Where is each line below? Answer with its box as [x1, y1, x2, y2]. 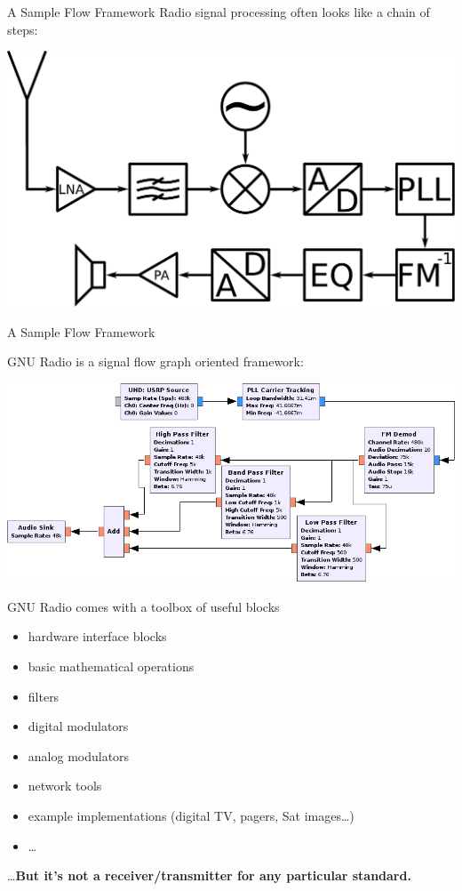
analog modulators [28, 746, 130, 765]
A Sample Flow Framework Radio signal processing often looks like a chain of [7, 3, 430, 20]
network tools [28, 776, 102, 795]
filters [28, 686, 60, 705]
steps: [7, 20, 38, 38]
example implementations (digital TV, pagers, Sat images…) [28, 806, 354, 824]
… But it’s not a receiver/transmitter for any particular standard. [7, 866, 411, 885]
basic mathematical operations [28, 657, 195, 675]
